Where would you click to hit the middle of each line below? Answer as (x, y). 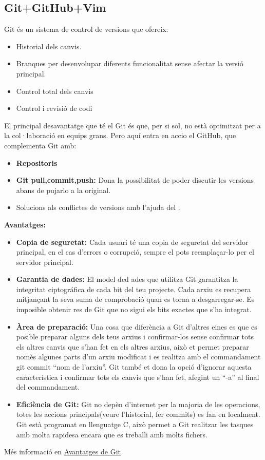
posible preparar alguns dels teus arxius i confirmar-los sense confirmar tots (135, 337)
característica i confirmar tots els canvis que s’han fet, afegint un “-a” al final (138, 377)
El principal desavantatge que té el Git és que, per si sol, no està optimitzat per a (132, 125)
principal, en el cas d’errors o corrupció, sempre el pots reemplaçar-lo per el (135, 252)
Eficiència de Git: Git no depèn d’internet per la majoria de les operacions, (138, 404)
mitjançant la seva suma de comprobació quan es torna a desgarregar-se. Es (135, 299)
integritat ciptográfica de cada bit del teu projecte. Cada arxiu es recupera (134, 289)
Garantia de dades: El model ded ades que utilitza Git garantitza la (127, 279)
